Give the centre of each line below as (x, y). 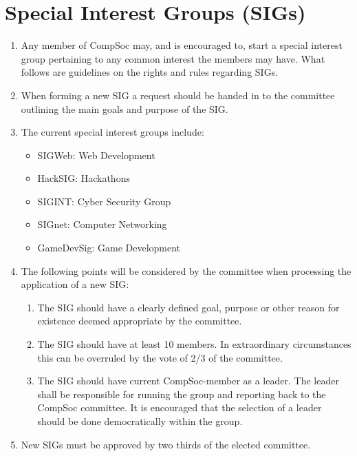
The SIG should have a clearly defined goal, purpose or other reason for (188, 307)
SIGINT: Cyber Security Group (104, 201)
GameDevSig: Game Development (109, 248)
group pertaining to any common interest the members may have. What (173, 58)
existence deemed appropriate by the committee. (140, 321)
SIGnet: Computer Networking (102, 224)
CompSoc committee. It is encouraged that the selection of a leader (180, 407)
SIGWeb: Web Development (96, 155)
